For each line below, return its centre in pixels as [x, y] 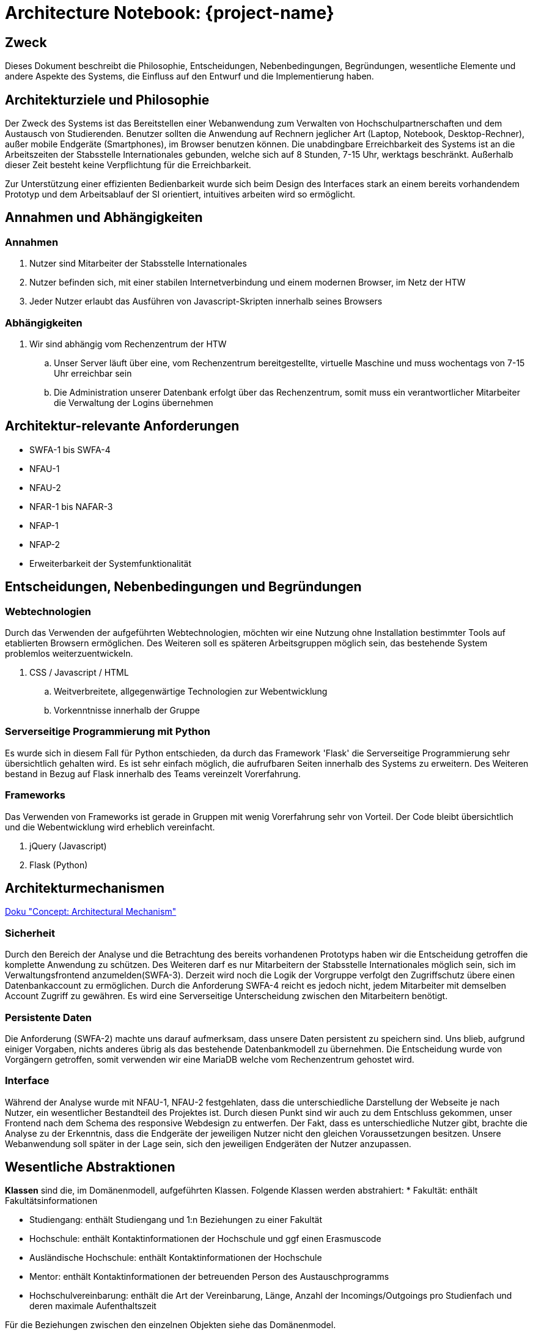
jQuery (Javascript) [68, 846]
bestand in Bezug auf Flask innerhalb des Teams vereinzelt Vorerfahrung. [153, 774]
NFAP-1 [44, 525]
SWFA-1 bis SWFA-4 [70, 449]
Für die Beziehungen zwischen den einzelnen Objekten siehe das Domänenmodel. [171, 1325]
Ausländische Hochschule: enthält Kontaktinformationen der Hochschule [176, 1258]
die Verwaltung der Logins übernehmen [134, 402]
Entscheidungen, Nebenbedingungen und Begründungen [183, 587]
